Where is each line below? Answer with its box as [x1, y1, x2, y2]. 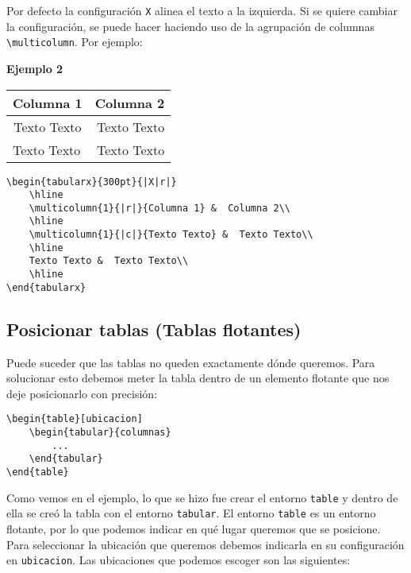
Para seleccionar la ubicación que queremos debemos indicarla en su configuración [6, 536, 405, 552]
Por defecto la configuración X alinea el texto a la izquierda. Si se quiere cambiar [6, 2, 398, 18]
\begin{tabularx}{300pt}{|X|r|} [6, 176, 177, 188]
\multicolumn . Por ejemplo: [6, 33, 143, 50]
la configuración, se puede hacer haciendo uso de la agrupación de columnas [6, 17, 375, 34]
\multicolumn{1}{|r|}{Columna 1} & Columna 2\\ [29, 202, 290, 214]
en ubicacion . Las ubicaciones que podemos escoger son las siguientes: [6, 552, 351, 568]
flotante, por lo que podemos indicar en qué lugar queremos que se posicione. [6, 520, 381, 536]
